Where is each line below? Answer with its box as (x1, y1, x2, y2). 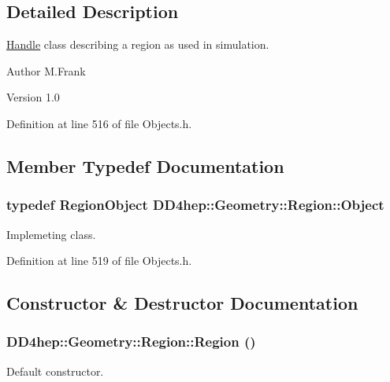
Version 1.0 (6, 89, 60, 105)
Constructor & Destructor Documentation (6, 291, 358, 315)
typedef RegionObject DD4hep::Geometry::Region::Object (6, 195, 384, 215)
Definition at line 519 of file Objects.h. (6, 252, 192, 269)
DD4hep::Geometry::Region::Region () (6, 332, 256, 351)
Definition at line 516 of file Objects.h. (6, 115, 192, 131)
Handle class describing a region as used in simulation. (6, 36, 269, 53)
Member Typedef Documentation (6, 153, 284, 178)
